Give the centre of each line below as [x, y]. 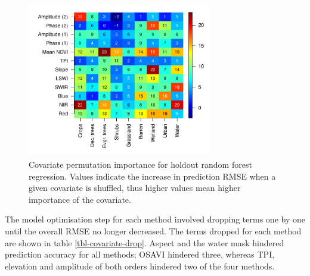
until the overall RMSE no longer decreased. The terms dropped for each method [153, 230]
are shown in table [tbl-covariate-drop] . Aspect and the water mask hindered [145, 242]
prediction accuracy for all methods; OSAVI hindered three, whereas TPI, [140, 254]
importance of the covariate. [80, 199]
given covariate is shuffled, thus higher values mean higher [135, 188]
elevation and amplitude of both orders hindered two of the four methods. [140, 266]
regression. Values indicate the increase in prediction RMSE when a [152, 176]
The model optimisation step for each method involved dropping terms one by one [155, 219]
